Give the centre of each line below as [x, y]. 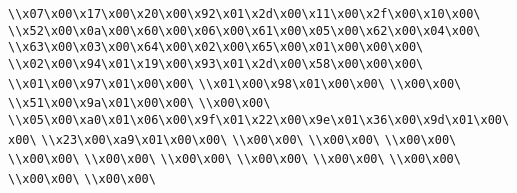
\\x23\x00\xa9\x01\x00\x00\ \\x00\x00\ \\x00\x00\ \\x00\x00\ [249, 139]
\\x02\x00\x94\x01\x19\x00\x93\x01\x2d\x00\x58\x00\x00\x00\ [216, 63]
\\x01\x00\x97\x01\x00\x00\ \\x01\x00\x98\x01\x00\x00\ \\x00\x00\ [235, 83]
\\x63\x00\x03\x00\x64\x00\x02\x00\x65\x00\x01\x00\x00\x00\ [216, 47]
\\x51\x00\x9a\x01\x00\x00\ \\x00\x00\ [139, 103]
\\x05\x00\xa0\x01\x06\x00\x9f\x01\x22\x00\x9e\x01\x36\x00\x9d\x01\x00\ [259, 119]
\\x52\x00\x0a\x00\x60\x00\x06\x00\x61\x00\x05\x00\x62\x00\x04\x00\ [244, 30]
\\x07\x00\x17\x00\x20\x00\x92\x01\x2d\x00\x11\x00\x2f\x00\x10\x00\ [244, 14]
